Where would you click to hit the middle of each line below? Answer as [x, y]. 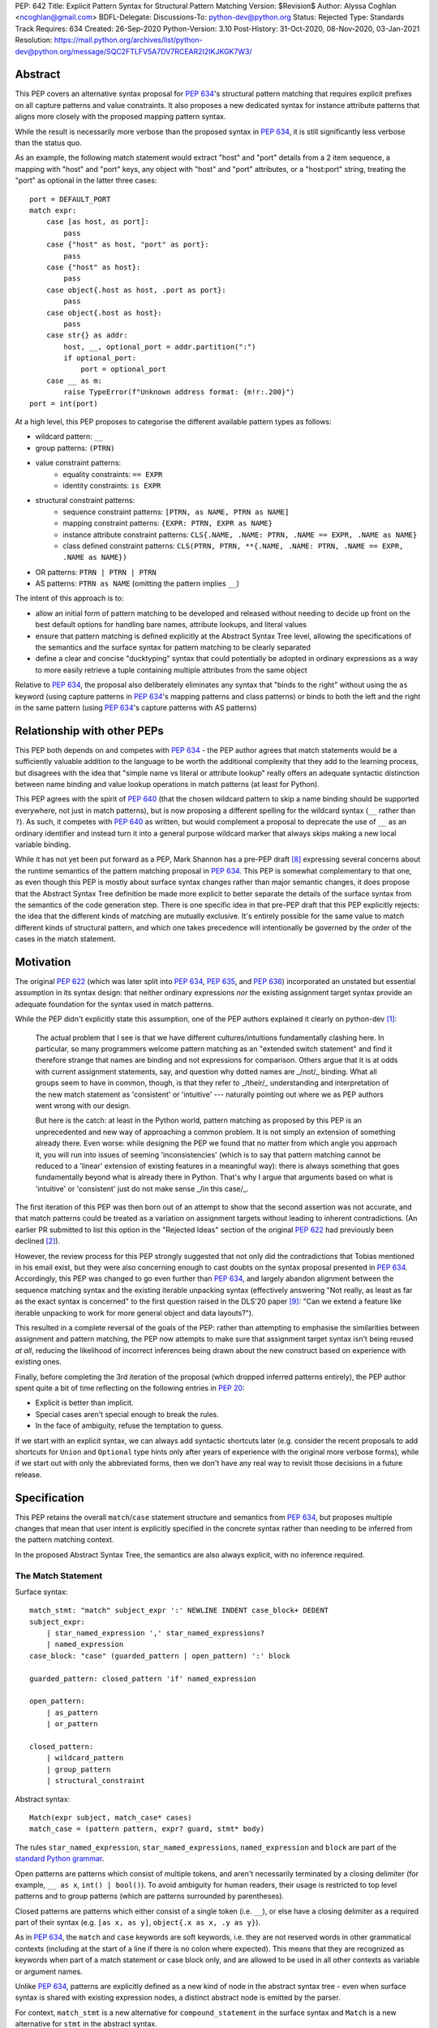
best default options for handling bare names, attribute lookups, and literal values [171, 625]
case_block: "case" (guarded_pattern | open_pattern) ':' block [160, 1656]
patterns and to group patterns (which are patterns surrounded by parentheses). [149, 1896]
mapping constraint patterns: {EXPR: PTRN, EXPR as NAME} [168, 523]
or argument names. [49, 1971]
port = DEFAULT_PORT [70, 199]
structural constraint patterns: [85, 501]
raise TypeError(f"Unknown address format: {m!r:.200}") [179, 392]
